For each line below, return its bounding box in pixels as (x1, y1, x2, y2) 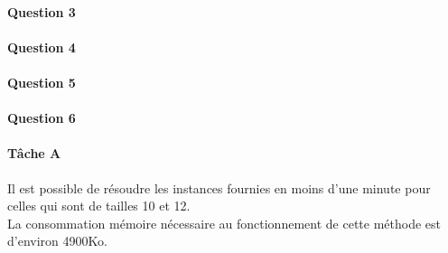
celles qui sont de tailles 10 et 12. (7, 196, 191, 215)
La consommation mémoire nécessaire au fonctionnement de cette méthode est (7, 213, 441, 232)
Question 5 (7, 72, 76, 91)
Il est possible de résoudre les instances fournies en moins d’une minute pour (7, 178, 431, 197)
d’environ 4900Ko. (7, 231, 107, 250)
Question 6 (7, 108, 76, 127)
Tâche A (7, 144, 61, 163)
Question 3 (7, 2, 76, 21)
